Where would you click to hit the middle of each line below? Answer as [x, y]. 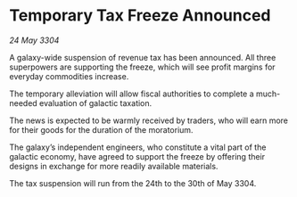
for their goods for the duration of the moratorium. [101, 129]
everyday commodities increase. [69, 76]
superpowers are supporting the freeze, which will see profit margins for [142, 67]
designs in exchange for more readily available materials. [114, 166]
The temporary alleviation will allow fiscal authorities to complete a [132, 94]
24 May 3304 [34, 40]
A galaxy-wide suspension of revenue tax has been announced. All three [143, 57]
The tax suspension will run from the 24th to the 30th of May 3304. [133, 183]
